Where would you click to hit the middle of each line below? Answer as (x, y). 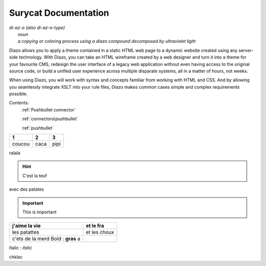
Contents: (19, 103)
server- (246, 50)
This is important (39, 212)
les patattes (26, 233)
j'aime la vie (26, 226)
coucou (21, 144)
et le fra (95, 226)
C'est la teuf (35, 175)
